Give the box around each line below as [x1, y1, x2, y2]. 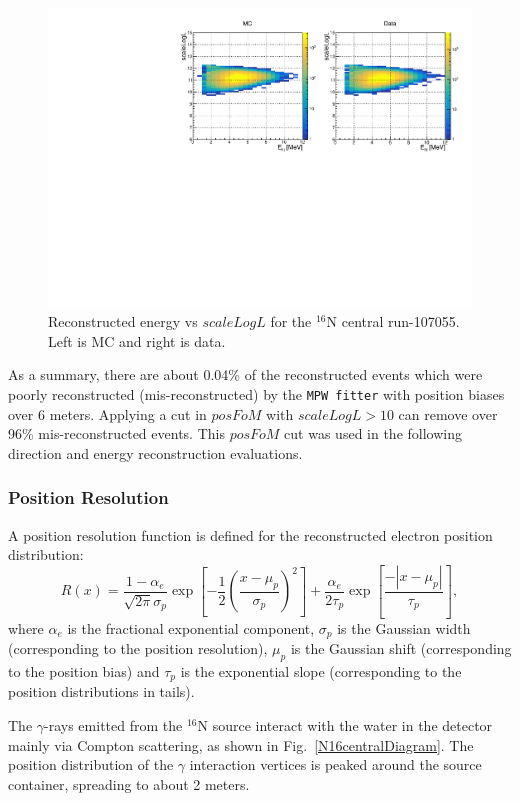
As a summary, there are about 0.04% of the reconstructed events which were [8, 364, 483, 385]
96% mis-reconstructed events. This [8, 423, 225, 444]
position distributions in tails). [8, 681, 195, 702]
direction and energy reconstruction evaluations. [8, 442, 303, 463]
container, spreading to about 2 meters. [8, 773, 250, 794]
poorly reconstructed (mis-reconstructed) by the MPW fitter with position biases [8, 384, 505, 405]
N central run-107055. [326, 311, 460, 332]
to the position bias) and [8, 661, 160, 681]
